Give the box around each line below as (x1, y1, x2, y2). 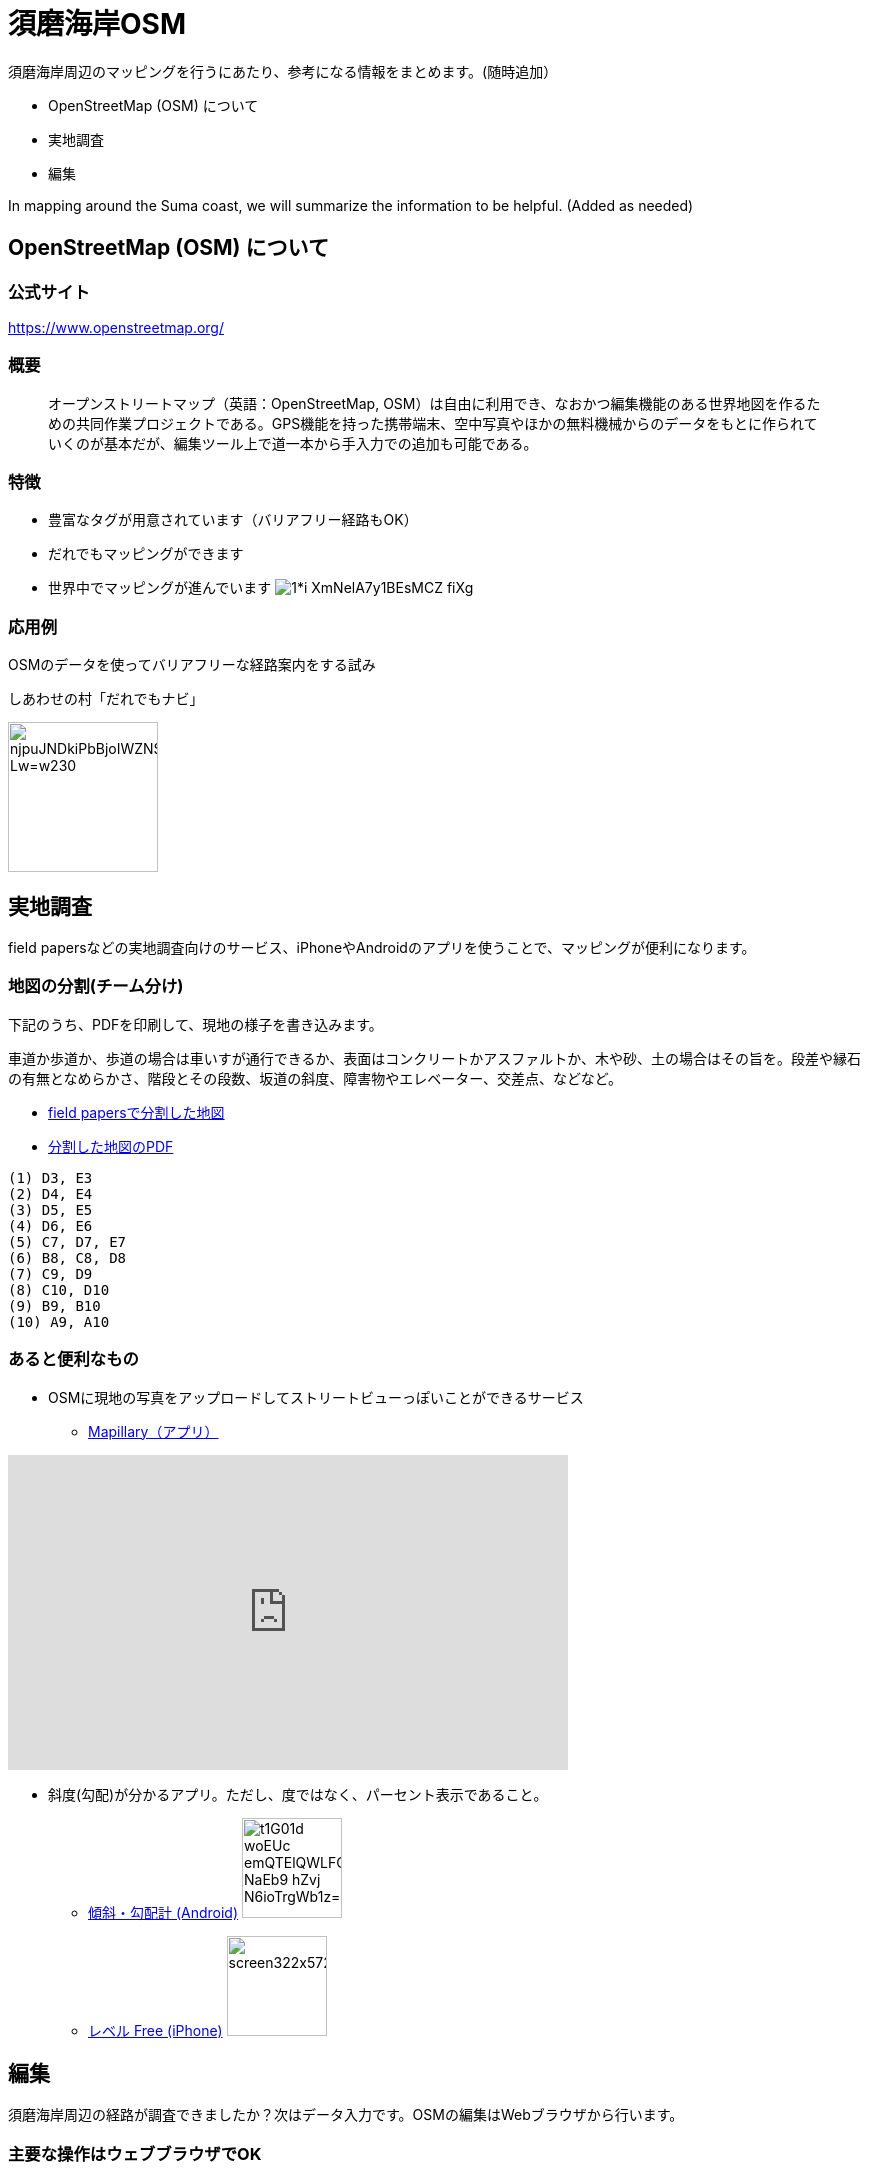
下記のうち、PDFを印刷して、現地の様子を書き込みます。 (8, 1015, 383, 1033)
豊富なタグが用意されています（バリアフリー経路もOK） (48, 511, 418, 529)
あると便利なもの (8, 1349, 139, 1370)
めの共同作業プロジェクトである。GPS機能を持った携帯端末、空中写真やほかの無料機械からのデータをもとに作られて (48, 414, 818, 432)
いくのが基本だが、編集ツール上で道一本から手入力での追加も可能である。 (48, 434, 538, 452)
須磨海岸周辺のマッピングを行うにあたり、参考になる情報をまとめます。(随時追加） (8, 62, 558, 80)
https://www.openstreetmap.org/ (8, 318, 225, 336)
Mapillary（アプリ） (88, 1422, 219, 1440)
